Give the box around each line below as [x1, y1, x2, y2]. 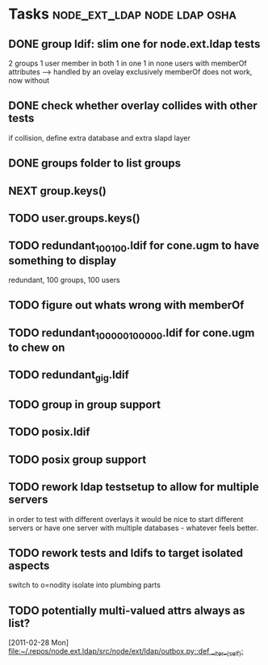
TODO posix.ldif [8, 425, 90, 439]
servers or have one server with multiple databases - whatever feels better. [8, 523, 259, 532]
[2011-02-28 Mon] [8, 638, 69, 647]
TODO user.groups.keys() [8, 211, 140, 225]
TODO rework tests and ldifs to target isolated [8, 546, 244, 560]
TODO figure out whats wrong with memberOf [8, 298, 245, 312]
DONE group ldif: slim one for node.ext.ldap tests [8, 37, 261, 51]
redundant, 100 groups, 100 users [8, 275, 120, 284]
